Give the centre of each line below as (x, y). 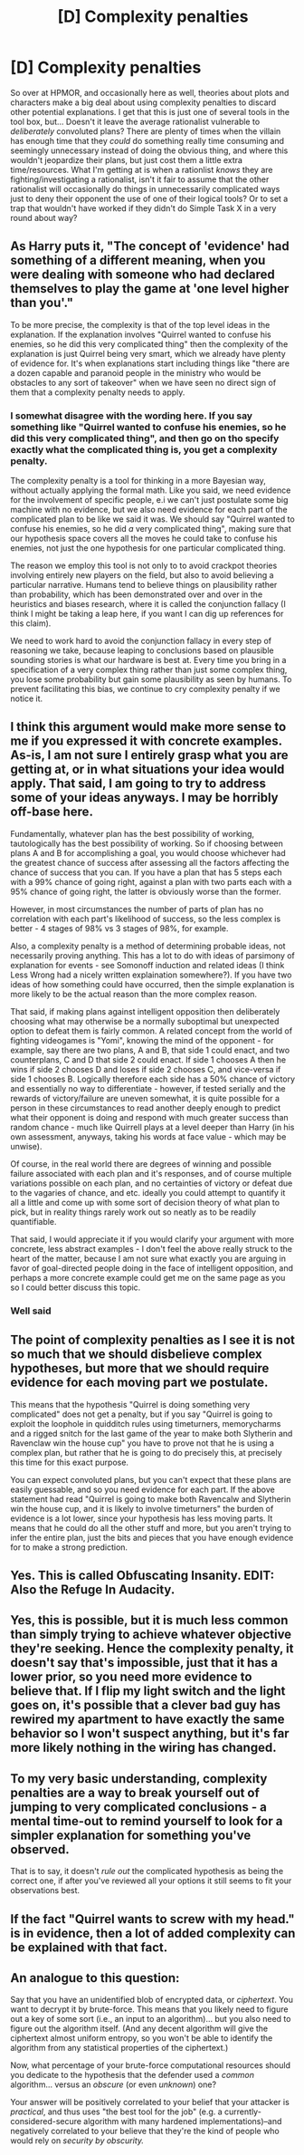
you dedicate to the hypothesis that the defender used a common (133, 2075)
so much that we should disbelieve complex (136, 1355)
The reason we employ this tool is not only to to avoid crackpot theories (144, 566)
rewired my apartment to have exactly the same (147, 1720)
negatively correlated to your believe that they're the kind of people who (145, 2131)
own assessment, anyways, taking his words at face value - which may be (148, 1136)
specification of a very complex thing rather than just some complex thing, (149, 670)
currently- (242, 2112)
